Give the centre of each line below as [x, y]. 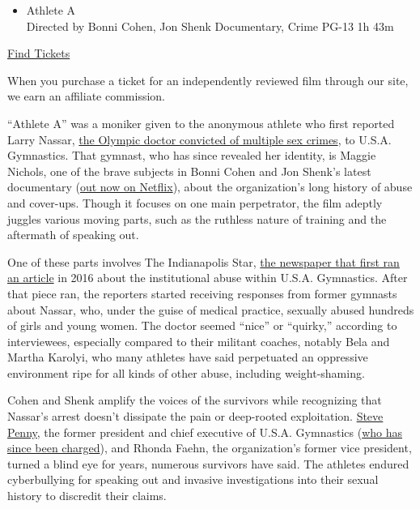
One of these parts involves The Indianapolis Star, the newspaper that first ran [204, 261]
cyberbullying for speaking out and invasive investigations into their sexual [193, 479]
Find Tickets [39, 53]
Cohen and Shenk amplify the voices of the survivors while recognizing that [195, 400]
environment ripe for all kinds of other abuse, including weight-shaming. [186, 372]
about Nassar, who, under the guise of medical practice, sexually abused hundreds [211, 309]
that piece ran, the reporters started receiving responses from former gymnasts [202, 293]
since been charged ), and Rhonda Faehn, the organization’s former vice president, [210, 448]
